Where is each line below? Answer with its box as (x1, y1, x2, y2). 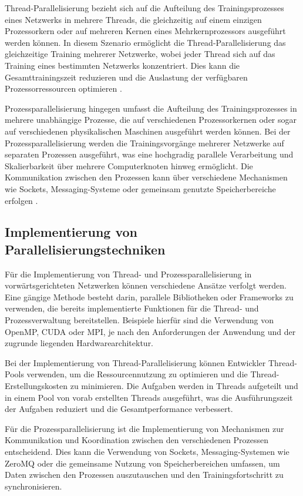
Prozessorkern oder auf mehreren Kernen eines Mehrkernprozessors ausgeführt (5, 25, 286, 37)
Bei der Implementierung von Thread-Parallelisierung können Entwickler (5, 356, 266, 368)
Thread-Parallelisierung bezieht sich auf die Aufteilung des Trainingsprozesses (5, 2, 284, 14)
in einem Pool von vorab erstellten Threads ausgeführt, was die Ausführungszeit (5, 391, 293, 403)
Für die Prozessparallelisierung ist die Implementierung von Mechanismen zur (5, 422, 284, 434)
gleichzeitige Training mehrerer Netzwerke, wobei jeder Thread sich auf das (5, 48, 275, 60)
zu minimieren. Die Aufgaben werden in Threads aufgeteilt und (70, 380, 298, 392)
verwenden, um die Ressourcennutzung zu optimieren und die (26, 368, 248, 380)
